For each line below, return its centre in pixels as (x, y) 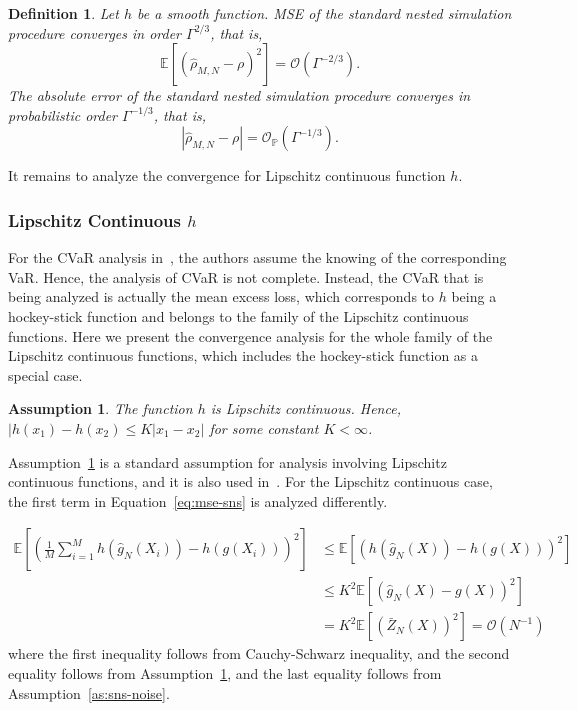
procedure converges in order (95, 32)
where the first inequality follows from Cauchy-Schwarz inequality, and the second (259, 653)
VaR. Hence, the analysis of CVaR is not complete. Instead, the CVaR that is (246, 276)
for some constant (264, 427)
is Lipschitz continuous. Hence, (305, 408)
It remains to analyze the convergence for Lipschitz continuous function (227, 175)
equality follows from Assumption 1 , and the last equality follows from (225, 673)
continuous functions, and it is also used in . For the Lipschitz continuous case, (250, 481)
